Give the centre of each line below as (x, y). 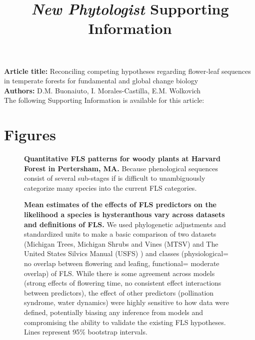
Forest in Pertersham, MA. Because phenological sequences (121, 168)
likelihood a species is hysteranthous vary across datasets (124, 214)
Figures (30, 135)
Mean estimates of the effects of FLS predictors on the (120, 204)
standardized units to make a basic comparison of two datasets (120, 234)
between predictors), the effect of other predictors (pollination (119, 292)
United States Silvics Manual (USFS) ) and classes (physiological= (126, 253)
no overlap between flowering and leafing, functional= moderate (122, 263)
